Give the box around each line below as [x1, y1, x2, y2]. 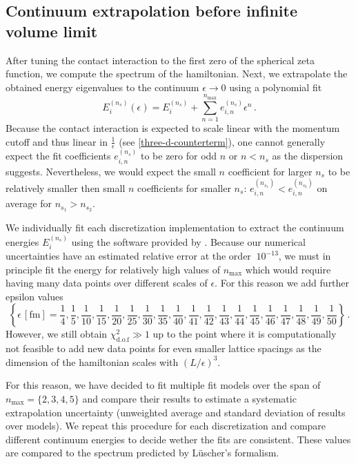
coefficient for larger [228, 164, 313, 178]
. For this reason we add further [215, 275, 350, 290]
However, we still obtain [6, 327, 108, 341]
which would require [245, 262, 331, 276]
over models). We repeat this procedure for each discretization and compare [6, 418, 326, 433]
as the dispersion [272, 148, 344, 163]
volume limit [6, 20, 98, 41]
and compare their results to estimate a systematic [82, 391, 297, 406]
